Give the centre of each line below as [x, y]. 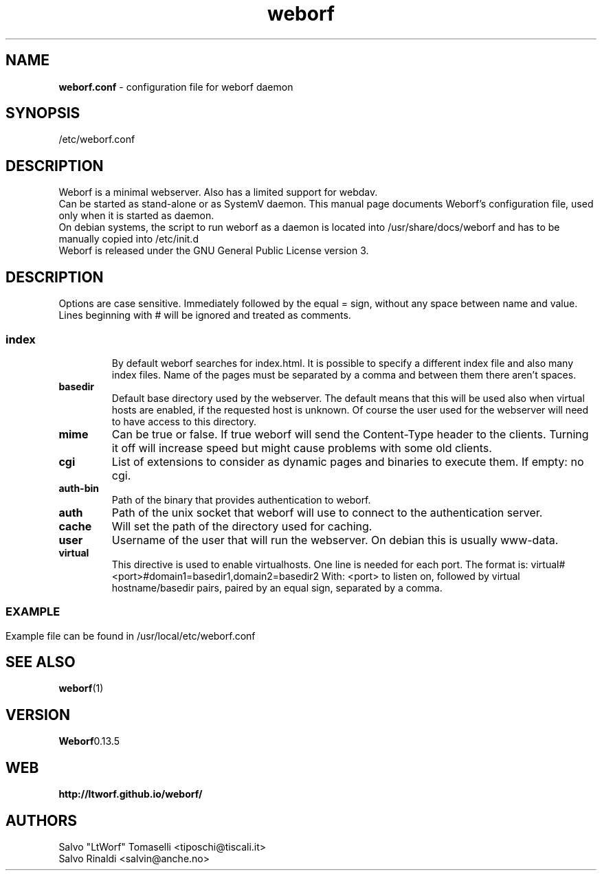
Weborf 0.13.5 [89, 741]
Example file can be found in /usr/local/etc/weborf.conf [131, 636]
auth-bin [79, 488]
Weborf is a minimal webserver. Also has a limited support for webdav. [218, 192]
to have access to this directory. [184, 421]
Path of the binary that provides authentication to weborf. [241, 499]
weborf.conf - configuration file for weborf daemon [176, 87]
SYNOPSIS [43, 113]
